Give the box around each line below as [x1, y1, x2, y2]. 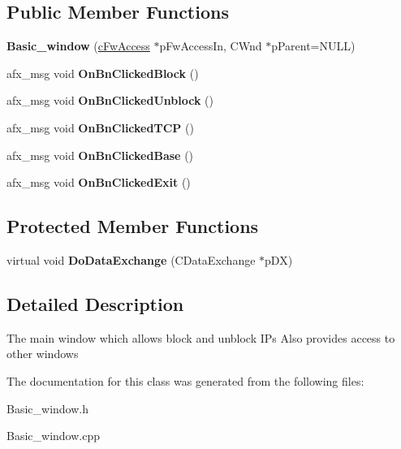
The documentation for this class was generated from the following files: [6, 372, 364, 389]
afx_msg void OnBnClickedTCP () [6, 119, 194, 136]
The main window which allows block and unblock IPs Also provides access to [6, 329, 395, 346]
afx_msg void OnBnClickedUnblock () [6, 92, 214, 109]
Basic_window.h [6, 399, 88, 417]
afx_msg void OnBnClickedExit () [6, 174, 191, 191]
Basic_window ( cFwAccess [6, 37, 150, 54]
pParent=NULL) [271, 37, 356, 54]
